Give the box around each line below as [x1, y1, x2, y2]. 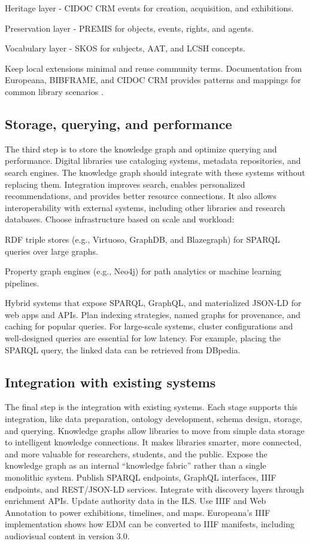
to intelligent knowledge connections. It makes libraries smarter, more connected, [5, 436, 302, 448]
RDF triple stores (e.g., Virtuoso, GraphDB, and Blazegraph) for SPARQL [5, 233, 280, 245]
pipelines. [5, 276, 39, 289]
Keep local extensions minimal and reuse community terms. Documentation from [5, 62, 302, 74]
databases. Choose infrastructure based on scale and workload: [5, 213, 235, 225]
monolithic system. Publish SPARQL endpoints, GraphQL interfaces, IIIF [5, 471, 276, 484]
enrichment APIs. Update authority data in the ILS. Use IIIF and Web [5, 494, 266, 507]
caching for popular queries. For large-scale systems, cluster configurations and [5, 320, 293, 332]
